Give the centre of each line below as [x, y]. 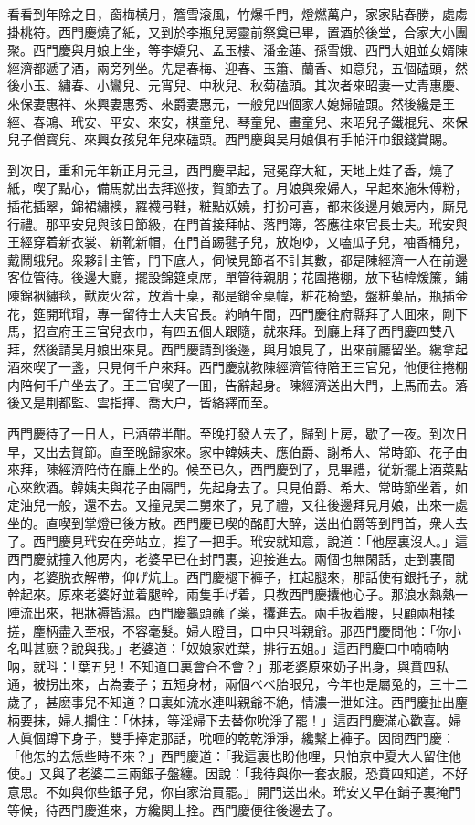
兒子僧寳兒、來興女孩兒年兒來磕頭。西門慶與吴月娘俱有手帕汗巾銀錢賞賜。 [231, 139]
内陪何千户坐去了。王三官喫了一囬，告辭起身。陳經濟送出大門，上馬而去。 [231, 384]
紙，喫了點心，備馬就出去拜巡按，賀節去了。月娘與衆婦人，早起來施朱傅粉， [237, 188]
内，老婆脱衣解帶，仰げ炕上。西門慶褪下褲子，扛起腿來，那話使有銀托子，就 [237, 576]
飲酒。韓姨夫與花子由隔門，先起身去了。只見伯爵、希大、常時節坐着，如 [250, 487]
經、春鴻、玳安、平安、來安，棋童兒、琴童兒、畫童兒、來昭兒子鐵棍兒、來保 [237, 121]
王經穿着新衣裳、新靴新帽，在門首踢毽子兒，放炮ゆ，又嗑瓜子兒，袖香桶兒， [237, 242]
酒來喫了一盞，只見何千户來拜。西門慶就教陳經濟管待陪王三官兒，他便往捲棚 [237, 367]
